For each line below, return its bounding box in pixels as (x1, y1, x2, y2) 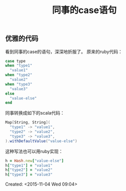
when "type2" (5, 72, 33, 77)
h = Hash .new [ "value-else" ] (5, 158, 64, 163)
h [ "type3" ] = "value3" (5, 172, 53, 177)
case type (5, 58, 26, 63)
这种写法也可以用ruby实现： (5, 148, 63, 154)
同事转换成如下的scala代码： (5, 110, 65, 116)
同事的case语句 (52, 4, 117, 16)
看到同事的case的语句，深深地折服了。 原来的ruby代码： (5, 48, 123, 54)
